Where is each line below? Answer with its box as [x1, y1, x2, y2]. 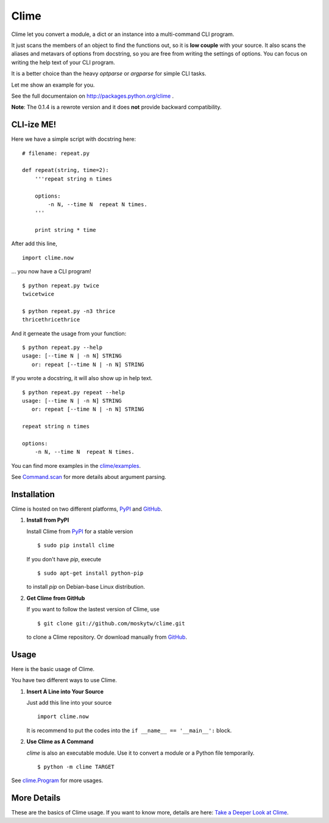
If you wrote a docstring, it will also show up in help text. [11, 375, 153, 382]
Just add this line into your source [26, 699, 112, 706]
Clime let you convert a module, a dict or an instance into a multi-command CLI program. [11, 31, 235, 38]
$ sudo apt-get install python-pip [37, 569, 144, 577]
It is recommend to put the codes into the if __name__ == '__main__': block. [26, 727, 232, 734]
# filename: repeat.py [22, 149, 90, 157]
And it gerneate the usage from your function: [11, 329, 127, 337]
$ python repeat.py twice [22, 282, 100, 289]
